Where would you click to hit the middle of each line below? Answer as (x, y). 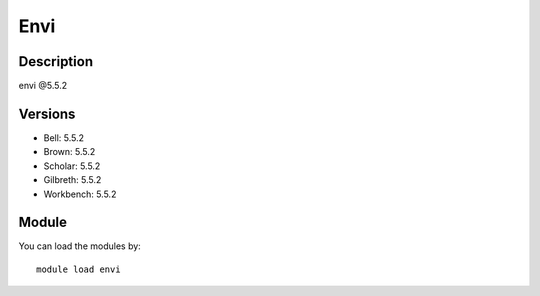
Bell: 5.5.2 (64, 137)
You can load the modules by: (80, 246)
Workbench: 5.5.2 (80, 194)
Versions (47, 113)
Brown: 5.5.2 (69, 152)
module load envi (78, 269)
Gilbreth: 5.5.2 (72, 180)
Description (56, 61)
